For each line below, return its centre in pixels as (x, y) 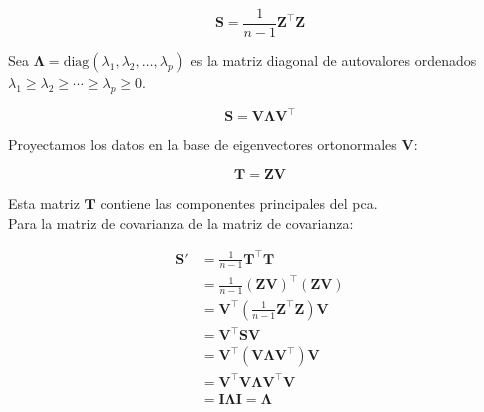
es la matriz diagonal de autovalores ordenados (333, 60)
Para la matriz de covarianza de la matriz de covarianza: (181, 222)
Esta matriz (44, 202)
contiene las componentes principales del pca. (239, 202)
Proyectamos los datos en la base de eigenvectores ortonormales (202, 144)
